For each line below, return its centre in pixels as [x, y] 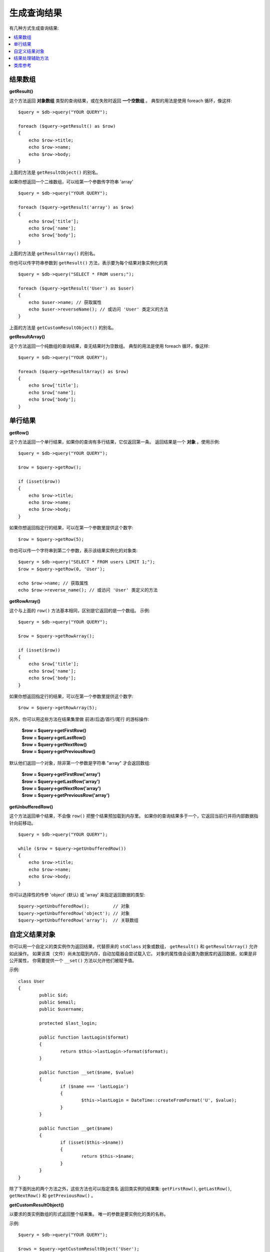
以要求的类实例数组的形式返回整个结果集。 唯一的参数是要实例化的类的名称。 [89, 1214]
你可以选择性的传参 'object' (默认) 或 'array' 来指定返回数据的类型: [77, 895]
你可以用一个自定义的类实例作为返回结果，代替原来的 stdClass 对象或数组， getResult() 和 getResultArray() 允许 [133, 947]
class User [31, 981]
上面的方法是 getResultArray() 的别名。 [53, 253]
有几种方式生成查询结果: [34, 28]
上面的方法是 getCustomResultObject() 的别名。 [63, 328]
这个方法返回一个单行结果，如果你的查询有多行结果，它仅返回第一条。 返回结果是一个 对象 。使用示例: [114, 442]
